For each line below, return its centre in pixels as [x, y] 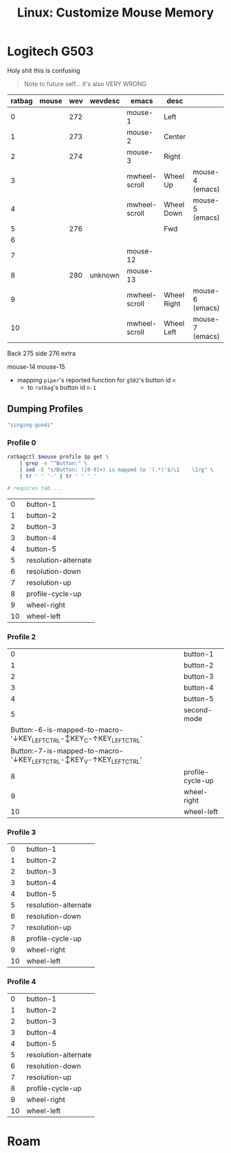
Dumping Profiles [45, 409]
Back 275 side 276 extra [41, 353]
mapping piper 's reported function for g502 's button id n [96, 380]
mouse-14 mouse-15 [36, 366]
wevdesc [105, 101]
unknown [105, 275]
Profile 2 [22, 637]
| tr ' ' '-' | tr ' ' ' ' [58, 476]
